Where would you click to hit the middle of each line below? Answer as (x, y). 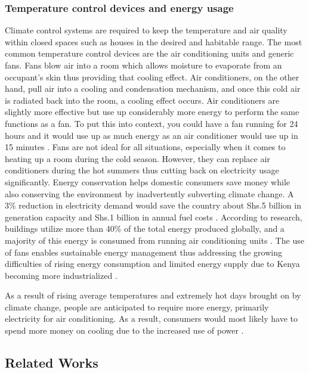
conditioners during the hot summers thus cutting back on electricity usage (142, 170)
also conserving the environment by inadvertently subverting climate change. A (149, 193)
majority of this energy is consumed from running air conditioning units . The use (154, 240)
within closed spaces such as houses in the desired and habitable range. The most (154, 41)
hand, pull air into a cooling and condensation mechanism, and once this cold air (153, 88)
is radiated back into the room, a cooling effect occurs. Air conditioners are (142, 100)
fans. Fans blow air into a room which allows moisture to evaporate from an (143, 65)
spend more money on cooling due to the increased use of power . (124, 330)
